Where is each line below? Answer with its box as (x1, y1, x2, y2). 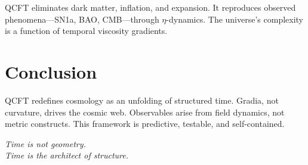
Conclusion (5, 59, 97, 83)
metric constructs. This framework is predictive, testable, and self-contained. (5, 117, 285, 130)
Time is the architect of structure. (5, 149, 129, 161)
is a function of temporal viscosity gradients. (5, 24, 168, 37)
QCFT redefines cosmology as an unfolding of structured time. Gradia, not (5, 94, 279, 106)
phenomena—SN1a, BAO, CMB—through (5, 13, 159, 25)
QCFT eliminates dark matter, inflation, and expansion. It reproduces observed (5, 1, 296, 13)
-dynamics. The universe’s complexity (166, 13, 304, 25)
